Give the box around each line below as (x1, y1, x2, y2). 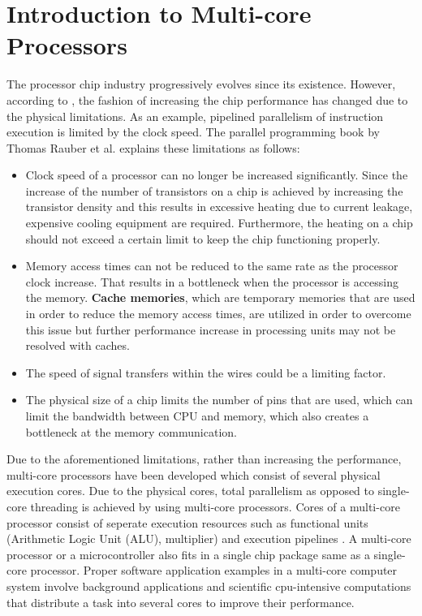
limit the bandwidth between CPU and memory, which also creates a (25, 407, 369, 424)
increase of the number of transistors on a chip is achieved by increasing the (25, 182, 403, 199)
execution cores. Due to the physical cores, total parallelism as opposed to (6, 482, 375, 499)
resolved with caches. (25, 337, 130, 354)
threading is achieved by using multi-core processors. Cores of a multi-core (30, 498, 400, 515)
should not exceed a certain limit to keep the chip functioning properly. (25, 230, 381, 247)
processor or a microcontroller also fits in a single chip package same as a (6, 545, 370, 562)
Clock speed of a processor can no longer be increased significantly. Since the (25, 166, 408, 183)
